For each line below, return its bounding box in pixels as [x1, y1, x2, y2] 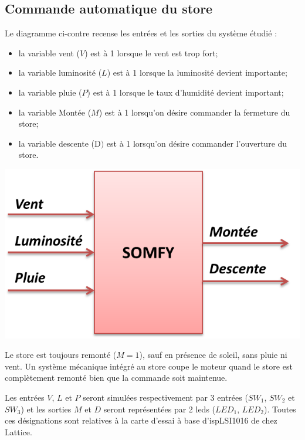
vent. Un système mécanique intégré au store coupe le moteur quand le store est [5, 360, 293, 372]
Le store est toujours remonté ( [5, 348, 117, 361]
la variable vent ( [18, 46, 80, 59]
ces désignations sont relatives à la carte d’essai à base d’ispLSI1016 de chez [5, 414, 277, 427]
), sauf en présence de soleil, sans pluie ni [139, 348, 287, 361]
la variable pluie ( [18, 86, 82, 98]
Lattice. [5, 425, 32, 438]
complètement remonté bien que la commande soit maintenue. [5, 371, 228, 384]
